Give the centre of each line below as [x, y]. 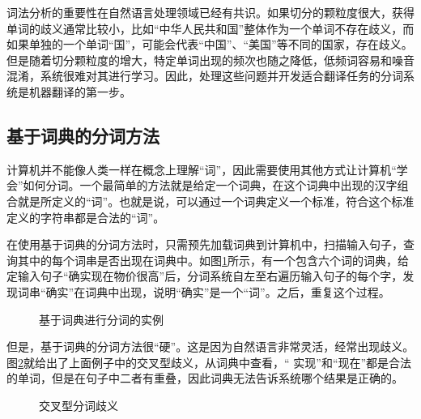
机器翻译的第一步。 [80, 91]
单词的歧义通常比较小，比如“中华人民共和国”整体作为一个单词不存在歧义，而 [210, 28]
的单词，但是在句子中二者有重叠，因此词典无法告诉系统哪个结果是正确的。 [205, 378]
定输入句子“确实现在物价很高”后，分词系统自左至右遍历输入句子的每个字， [205, 276]
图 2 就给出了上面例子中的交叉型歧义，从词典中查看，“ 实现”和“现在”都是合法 [209, 362]
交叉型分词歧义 [79, 405]
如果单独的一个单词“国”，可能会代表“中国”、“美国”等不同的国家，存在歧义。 [210, 44]
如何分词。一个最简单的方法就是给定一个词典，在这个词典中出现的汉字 [210, 185]
